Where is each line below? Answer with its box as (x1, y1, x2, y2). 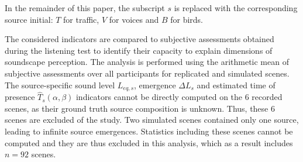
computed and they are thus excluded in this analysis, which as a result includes (5, 136, 293, 149)
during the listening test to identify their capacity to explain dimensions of (5, 44, 273, 56)
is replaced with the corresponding (174, 2, 298, 13)
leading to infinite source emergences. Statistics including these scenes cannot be (5, 125, 293, 137)
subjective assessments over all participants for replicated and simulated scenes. (5, 67, 290, 79)
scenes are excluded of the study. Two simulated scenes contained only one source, (5, 113, 299, 126)
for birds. (170, 13, 203, 25)
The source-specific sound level (5, 78, 115, 91)
